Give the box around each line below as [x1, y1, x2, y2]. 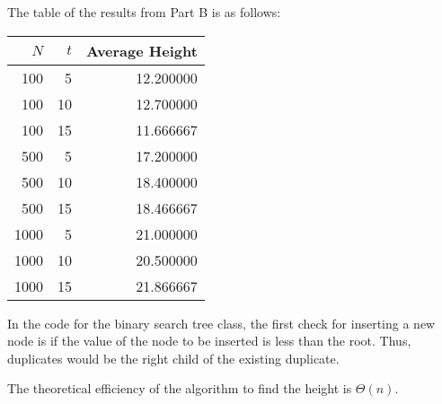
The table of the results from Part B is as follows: [7, 3, 281, 21]
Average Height [86, 40, 198, 61]
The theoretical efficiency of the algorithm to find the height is [7, 379, 352, 398]
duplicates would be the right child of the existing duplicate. [7, 348, 340, 367]
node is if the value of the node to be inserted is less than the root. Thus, [7, 331, 411, 350]
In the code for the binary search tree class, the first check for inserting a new [7, 313, 436, 332]
